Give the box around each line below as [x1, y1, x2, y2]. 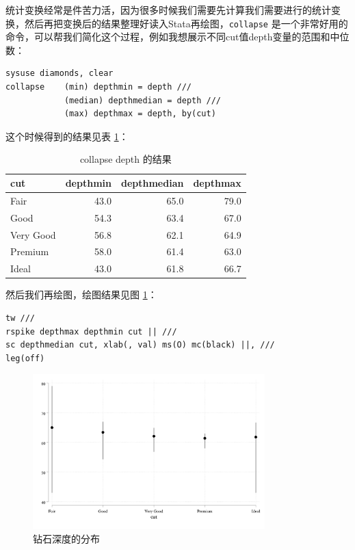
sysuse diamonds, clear [5, 68, 114, 79]
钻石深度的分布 [33, 531, 100, 545]
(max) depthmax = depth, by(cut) [64, 109, 216, 119]
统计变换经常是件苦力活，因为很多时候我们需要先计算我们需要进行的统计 [5, 3, 331, 16]
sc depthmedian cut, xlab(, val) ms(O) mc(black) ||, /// [5, 340, 275, 350]
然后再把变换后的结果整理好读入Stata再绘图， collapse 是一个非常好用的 [24, 16, 348, 30]
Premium [10, 244, 49, 259]
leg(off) [5, 353, 45, 363]
